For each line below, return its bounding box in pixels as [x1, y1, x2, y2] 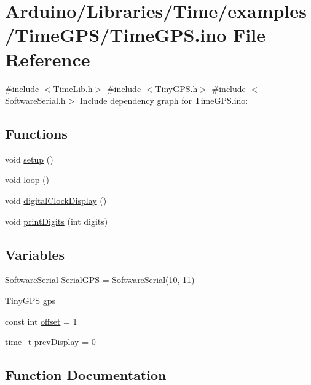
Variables [5, 244, 65, 263]
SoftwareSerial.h [5, 94, 66, 107]
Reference [5, 46, 90, 71]
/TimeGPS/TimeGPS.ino [5, 22, 227, 47]
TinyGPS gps [5, 294, 56, 307]
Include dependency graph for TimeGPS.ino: [79, 94, 248, 107]
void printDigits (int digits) [5, 214, 108, 227]
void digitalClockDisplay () [5, 194, 107, 207]
